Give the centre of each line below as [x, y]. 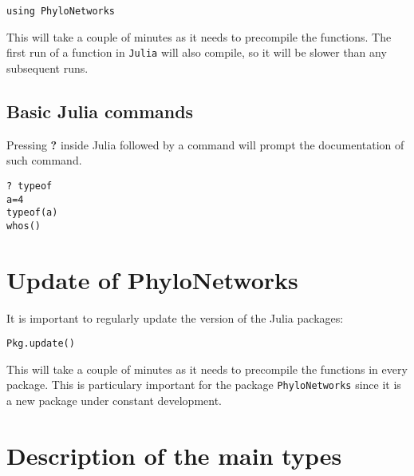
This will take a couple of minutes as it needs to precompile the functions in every [207, 369]
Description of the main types [174, 455]
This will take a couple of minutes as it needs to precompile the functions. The [199, 36]
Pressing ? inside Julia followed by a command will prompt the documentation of [205, 144]
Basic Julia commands [100, 111]
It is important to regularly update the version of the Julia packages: [175, 317]
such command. [44, 160]
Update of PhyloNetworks [152, 279]
